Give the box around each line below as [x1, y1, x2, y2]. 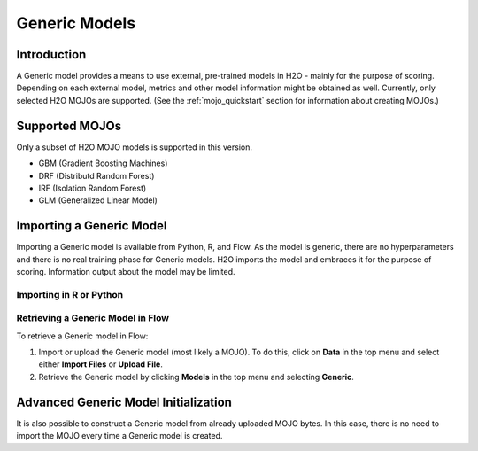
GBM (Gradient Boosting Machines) [38, 158, 168, 168]
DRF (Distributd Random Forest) [38, 170, 155, 181]
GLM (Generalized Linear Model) [38, 195, 158, 206]
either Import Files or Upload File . [38, 359, 163, 369]
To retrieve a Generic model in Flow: [16, 330, 149, 341]
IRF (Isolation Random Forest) [38, 183, 147, 193]
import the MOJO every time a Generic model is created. [16, 431, 223, 441]
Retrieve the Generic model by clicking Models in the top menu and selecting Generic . [38, 371, 354, 382]
